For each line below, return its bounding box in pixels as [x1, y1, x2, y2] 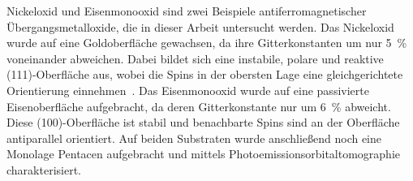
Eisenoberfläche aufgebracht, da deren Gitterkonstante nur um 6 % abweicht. [6, 97, 391, 114]
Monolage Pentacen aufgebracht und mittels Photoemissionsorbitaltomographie [6, 145, 401, 162]
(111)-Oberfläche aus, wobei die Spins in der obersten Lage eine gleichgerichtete [6, 66, 403, 83]
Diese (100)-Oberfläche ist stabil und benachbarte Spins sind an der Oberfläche [6, 114, 400, 131]
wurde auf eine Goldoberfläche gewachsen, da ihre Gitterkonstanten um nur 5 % [6, 34, 407, 51]
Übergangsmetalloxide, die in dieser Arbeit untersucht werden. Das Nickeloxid [6, 18, 394, 35]
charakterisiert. [6, 161, 81, 178]
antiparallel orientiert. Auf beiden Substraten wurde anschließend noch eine [6, 129, 382, 146]
